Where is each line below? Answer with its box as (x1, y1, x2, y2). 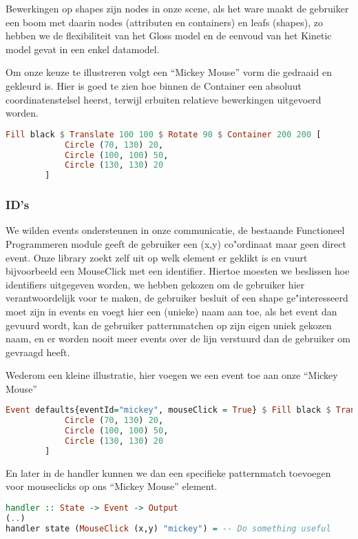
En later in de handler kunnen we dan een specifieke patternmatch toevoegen (6, 465, 331, 480)
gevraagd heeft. (6, 344, 70, 359)
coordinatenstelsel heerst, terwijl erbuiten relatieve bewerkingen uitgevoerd (6, 92, 322, 106)
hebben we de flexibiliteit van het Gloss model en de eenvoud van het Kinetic (6, 28, 332, 43)
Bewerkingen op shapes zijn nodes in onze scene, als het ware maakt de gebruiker (6, 1, 349, 15)
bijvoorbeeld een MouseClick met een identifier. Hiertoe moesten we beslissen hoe (6, 264, 350, 278)
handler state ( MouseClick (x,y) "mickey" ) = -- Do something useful (6, 523, 331, 533)
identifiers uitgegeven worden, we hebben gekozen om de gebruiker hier (6, 277, 305, 291)
